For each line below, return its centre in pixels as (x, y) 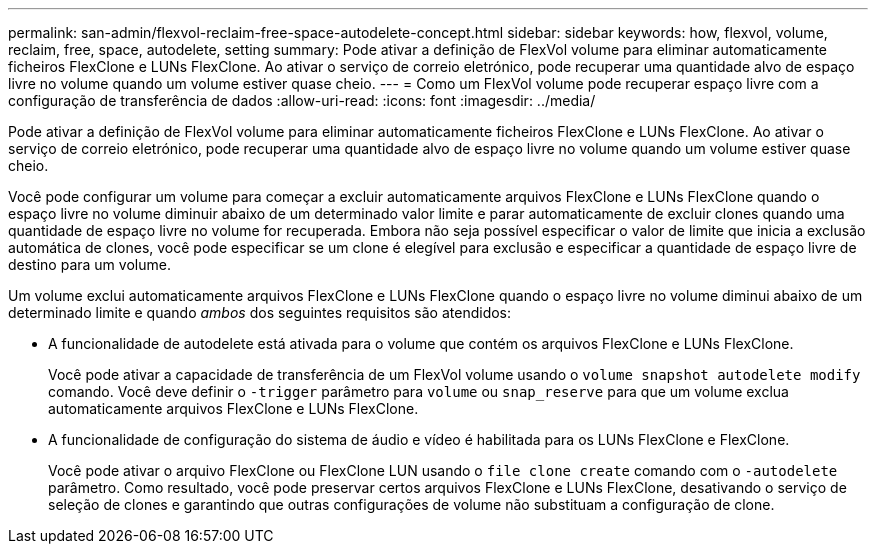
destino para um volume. (89, 264)
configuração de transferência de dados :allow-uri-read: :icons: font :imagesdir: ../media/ (302, 100)
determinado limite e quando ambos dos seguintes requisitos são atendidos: (260, 312)
